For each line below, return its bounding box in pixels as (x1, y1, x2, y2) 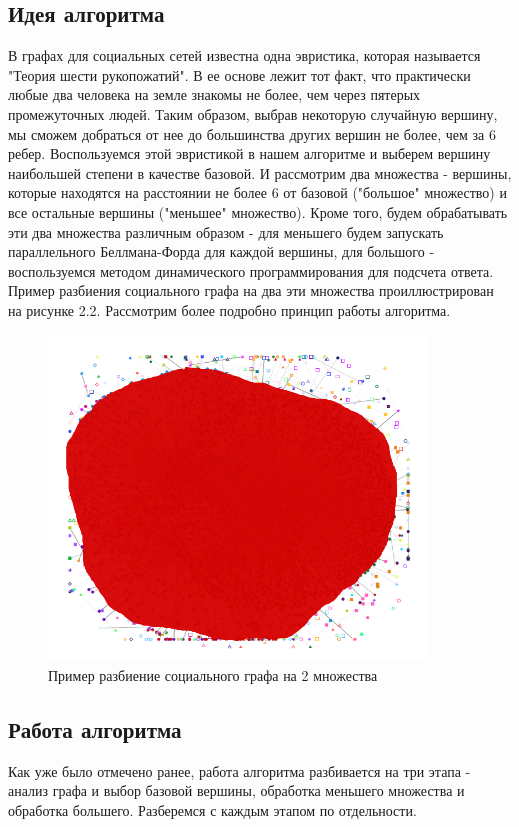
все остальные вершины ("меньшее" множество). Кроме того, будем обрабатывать (8, 201, 508, 222)
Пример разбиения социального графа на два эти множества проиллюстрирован (8, 280, 494, 301)
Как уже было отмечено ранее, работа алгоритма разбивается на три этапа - (8, 760, 471, 781)
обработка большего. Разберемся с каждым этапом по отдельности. (8, 799, 417, 820)
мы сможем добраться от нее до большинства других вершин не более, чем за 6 (8, 123, 496, 144)
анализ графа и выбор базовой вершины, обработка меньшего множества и (8, 780, 465, 801)
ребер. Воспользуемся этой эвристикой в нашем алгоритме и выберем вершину (8, 143, 491, 164)
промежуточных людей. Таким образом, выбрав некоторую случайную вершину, (8, 103, 498, 124)
